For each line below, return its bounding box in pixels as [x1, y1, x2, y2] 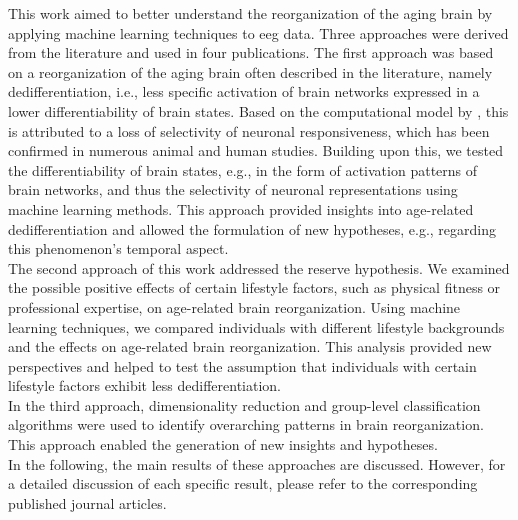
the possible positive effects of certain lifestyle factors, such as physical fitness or [8, 277, 501, 298]
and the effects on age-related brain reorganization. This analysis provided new [8, 336, 492, 357]
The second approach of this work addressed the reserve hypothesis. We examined [8, 257, 510, 278]
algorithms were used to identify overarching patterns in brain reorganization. [8, 414, 484, 435]
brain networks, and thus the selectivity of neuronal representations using [8, 179, 458, 200]
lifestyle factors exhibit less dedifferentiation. [8, 375, 281, 396]
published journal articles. [8, 492, 167, 513]
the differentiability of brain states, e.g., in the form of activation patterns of [8, 159, 478, 180]
